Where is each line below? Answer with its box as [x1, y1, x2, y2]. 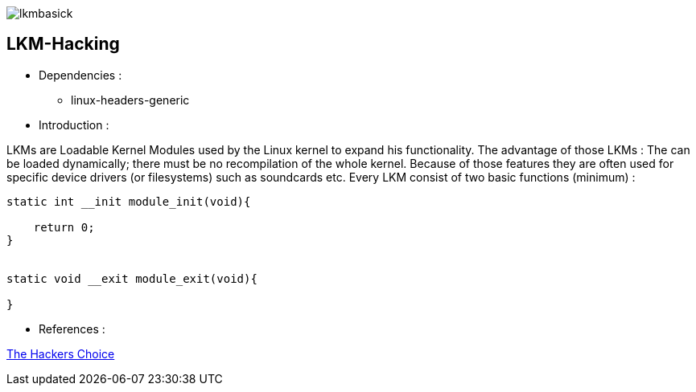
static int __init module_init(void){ [6, 194, 251, 208]
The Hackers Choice [6, 346, 115, 361]
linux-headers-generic [71, 92, 190, 107]
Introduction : [39, 117, 109, 132]
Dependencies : [39, 67, 122, 82]
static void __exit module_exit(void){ [6, 272, 257, 285]
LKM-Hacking [6, 34, 120, 55]
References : [39, 321, 105, 336]
